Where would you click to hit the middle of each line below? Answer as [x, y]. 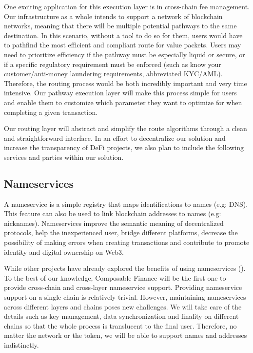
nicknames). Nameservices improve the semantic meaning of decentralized [114, 223]
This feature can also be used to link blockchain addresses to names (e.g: [113, 213]
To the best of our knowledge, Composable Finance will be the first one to [115, 277]
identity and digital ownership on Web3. [64, 252]
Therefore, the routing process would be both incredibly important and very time [126, 83]
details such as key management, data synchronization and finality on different [121, 316]
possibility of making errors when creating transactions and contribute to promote [127, 242]
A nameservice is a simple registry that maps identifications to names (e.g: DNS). [126, 204]
